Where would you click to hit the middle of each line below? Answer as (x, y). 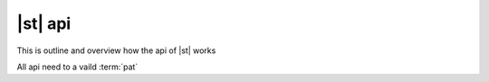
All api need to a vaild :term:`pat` (77, 67)
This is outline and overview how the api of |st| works (116, 50)
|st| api (44, 23)
